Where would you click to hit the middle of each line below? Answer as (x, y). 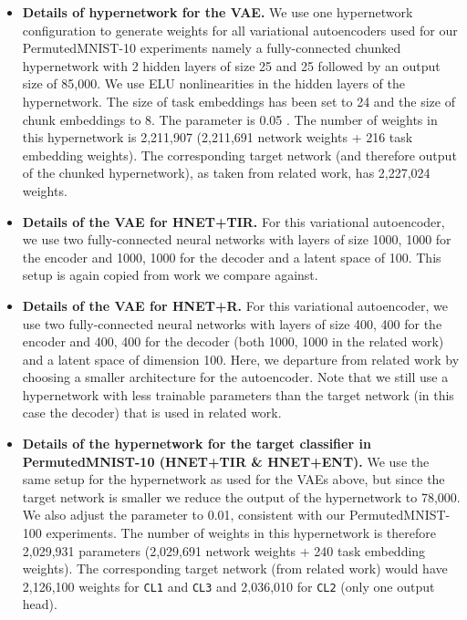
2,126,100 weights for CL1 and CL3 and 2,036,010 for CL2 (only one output (228, 586)
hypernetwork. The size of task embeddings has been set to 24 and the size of (239, 101)
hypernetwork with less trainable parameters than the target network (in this (238, 394)
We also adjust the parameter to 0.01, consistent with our (184, 515)
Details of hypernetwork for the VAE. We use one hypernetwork (218, 12)
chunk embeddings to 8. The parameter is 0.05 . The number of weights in (230, 119)
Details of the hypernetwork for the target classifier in (197, 444)
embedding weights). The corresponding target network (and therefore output (239, 155)
